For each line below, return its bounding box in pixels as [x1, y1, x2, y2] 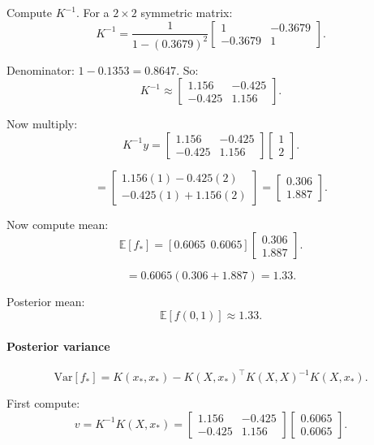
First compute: [6, 395, 80, 412]
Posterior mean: [6, 293, 85, 310]
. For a [75, 4, 110, 20]
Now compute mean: [6, 215, 109, 232]
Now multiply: [6, 115, 78, 132]
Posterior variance [6, 337, 110, 354]
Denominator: [6, 61, 75, 78]
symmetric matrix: [140, 4, 233, 20]
